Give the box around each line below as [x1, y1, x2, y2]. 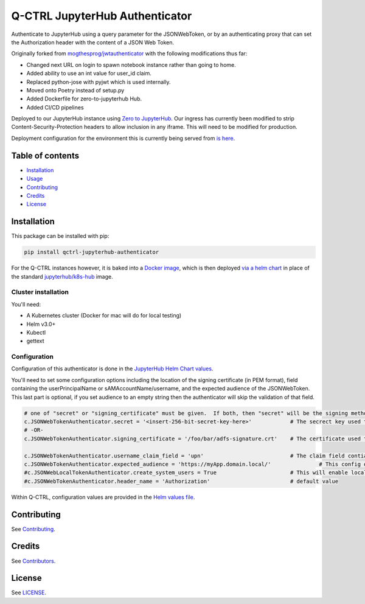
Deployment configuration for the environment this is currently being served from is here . [11, 134, 235, 142]
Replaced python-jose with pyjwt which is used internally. [26, 78, 171, 85]
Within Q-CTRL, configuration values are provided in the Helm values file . [11, 493, 195, 501]
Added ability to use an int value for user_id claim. [26, 70, 152, 77]
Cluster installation [11, 288, 69, 296]
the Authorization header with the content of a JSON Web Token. [11, 38, 175, 46]
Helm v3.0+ [26, 320, 56, 328]
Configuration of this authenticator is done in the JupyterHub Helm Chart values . [11, 365, 214, 372]
